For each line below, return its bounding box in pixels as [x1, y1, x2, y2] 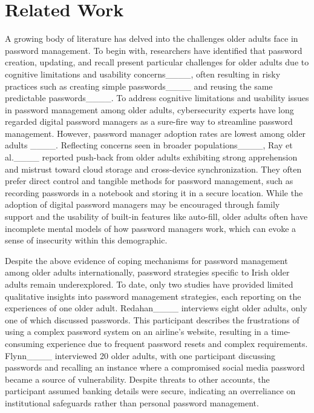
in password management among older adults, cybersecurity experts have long [5, 103, 294, 116]
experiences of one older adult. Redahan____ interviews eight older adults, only [5, 302, 307, 314]
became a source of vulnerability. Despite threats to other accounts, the [5, 372, 270, 385]
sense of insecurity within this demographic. [5, 234, 168, 246]
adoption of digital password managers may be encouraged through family [5, 198, 280, 211]
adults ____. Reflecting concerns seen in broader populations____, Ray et [5, 139, 293, 151]
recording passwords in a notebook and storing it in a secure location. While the [5, 186, 303, 199]
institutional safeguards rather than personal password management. [5, 396, 259, 409]
